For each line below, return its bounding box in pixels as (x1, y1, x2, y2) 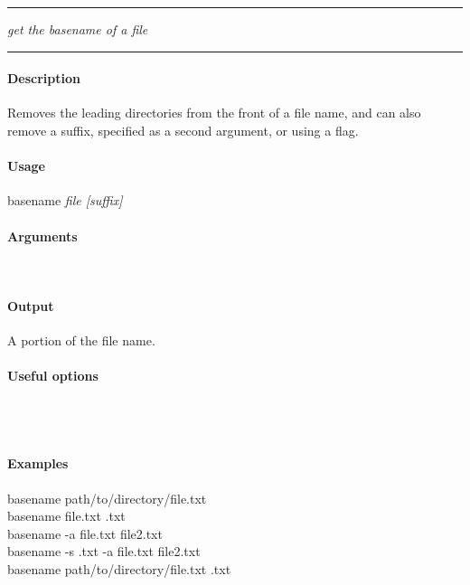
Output (7, 296, 54, 315)
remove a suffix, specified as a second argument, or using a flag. (7, 120, 359, 139)
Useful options (7, 366, 99, 385)
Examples (7, 454, 69, 473)
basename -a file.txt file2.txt (7, 524, 163, 543)
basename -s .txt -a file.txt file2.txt (7, 542, 201, 561)
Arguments (7, 226, 78, 245)
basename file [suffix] (7, 191, 123, 210)
